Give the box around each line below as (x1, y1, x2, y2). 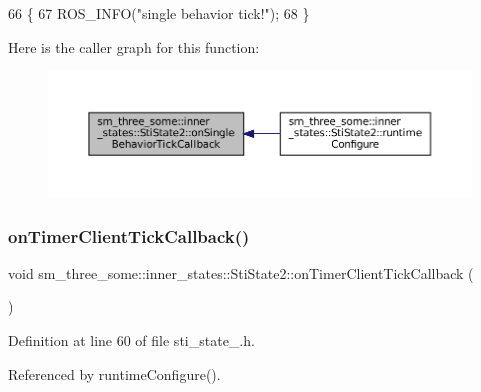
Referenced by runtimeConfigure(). (8, 363, 221, 384)
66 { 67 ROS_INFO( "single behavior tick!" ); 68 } (8, 3, 310, 23)
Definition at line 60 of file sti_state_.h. (8, 330, 255, 351)
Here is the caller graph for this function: (8, 36, 260, 57)
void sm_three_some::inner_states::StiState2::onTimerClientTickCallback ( (8, 262, 474, 283)
